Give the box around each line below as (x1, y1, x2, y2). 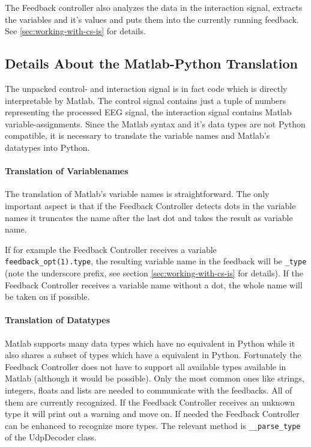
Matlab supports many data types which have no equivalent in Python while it (5, 336, 295, 349)
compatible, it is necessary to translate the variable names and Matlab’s (5, 129, 270, 142)
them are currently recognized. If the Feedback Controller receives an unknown (5, 395, 295, 408)
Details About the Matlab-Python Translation (5, 54, 298, 73)
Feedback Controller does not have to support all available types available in (5, 360, 286, 372)
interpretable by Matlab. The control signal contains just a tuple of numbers (5, 94, 286, 106)
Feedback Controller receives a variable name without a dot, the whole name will (5, 278, 303, 291)
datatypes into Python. (5, 141, 90, 153)
